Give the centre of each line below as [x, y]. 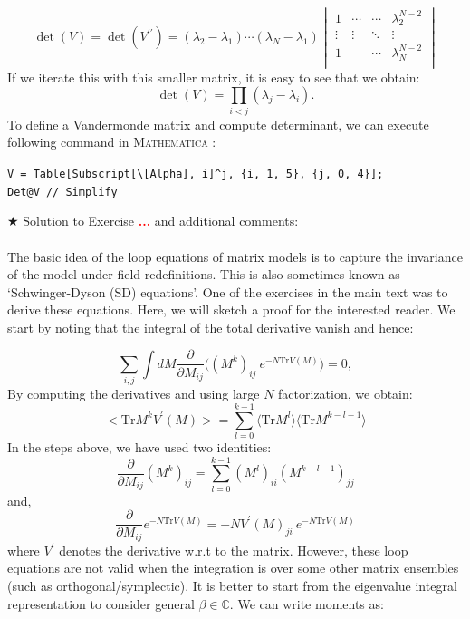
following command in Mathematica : [112, 142]
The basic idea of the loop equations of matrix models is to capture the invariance [235, 256]
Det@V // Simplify [62, 192]
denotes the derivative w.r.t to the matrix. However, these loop [234, 550]
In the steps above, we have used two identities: [139, 446]
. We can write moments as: [307, 603]
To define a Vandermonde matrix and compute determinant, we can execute [218, 124]
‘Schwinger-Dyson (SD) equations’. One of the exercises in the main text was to [228, 291]
